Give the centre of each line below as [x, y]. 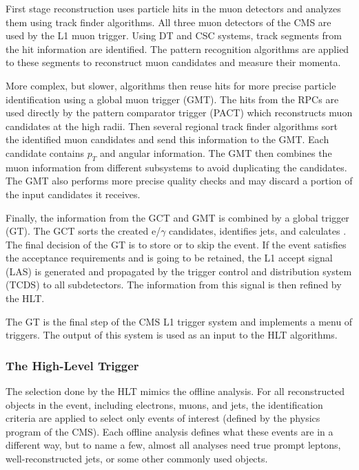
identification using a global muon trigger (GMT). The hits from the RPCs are [172, 99]
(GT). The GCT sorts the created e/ [83, 231]
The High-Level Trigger [72, 365]
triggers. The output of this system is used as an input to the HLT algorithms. [172, 335]
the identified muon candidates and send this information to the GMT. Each [167, 139]
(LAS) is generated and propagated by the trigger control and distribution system [179, 271]
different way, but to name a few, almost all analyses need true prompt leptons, [173, 445]
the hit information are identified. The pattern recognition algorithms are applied [177, 49]
